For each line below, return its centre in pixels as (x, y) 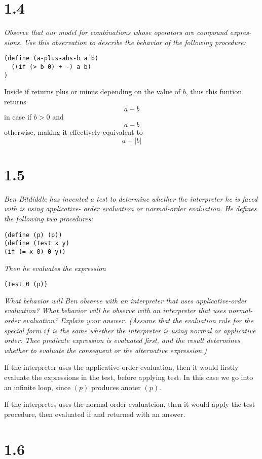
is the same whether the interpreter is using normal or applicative (154, 330)
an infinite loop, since (38, 387)
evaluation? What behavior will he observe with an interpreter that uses (115, 310)
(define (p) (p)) (33, 235)
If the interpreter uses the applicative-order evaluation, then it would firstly (121, 367)
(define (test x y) (37, 243)
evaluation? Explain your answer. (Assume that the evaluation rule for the (138, 320)
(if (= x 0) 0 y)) (35, 252)
